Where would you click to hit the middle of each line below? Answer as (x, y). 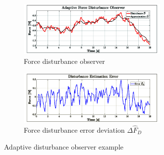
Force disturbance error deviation (74, 130)
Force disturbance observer (64, 61)
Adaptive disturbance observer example (64, 146)
